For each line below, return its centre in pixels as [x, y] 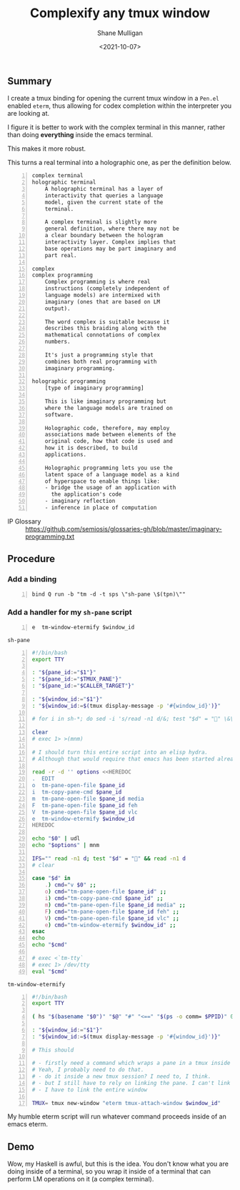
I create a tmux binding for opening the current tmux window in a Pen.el [113, 99]
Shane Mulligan [120, 33]
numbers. [57, 342]
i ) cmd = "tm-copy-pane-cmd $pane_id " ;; [104, 899]
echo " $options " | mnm [66, 845]
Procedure [31, 559]
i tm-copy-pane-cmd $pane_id [77, 792]
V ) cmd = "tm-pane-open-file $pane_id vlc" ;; [112, 918]
